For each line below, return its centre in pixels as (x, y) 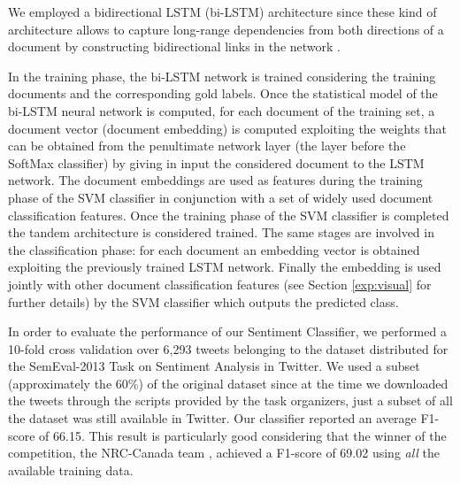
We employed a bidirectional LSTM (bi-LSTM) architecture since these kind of (222, 12)
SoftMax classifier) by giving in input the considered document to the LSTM (216, 162)
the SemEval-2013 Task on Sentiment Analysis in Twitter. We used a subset (214, 366)
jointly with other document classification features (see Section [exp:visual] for (220, 284)
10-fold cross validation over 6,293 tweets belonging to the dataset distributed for (228, 348)
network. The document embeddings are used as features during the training (215, 180)
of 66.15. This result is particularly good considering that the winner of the (243, 435)
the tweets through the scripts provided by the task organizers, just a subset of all (230, 400)
